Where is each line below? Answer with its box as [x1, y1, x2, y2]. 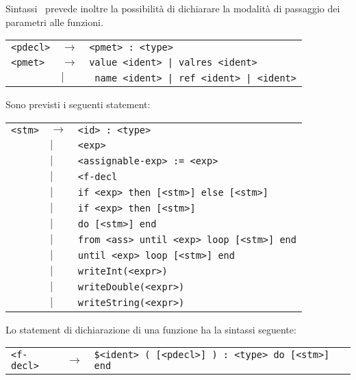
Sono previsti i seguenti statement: [5, 97, 151, 112]
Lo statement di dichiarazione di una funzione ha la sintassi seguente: [5, 322, 296, 336]
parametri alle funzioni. [5, 14, 103, 29]
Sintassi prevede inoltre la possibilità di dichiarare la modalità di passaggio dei [5, 1, 340, 15]
